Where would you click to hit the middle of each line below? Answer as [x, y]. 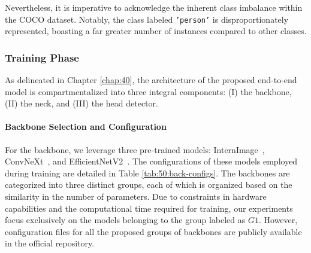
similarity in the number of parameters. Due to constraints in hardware [136, 196]
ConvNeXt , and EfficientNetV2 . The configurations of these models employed [151, 161]
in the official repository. [50, 243]
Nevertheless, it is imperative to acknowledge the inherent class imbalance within [154, 7]
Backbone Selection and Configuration [86, 126]
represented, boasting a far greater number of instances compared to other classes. [156, 31]
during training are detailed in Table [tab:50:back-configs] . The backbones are [147, 173]
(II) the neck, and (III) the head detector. [81, 103]
